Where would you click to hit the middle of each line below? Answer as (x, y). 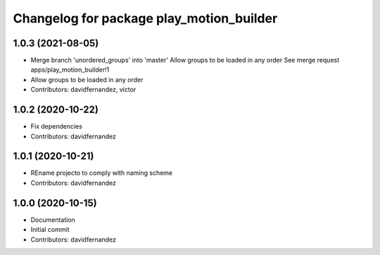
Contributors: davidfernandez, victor (83, 90)
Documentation (53, 220)
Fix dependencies (56, 126)
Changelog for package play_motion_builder (145, 18)
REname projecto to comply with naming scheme (101, 173)
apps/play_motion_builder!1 (70, 70)
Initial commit (50, 230)
